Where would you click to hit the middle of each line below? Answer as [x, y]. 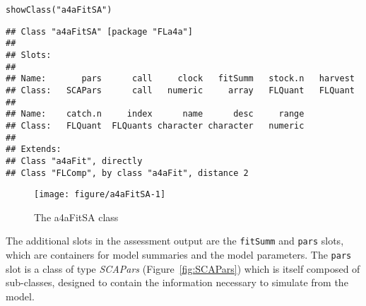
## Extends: [34, 149]
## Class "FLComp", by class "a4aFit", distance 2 [127, 173]
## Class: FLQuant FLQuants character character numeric [155, 125]
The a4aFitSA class [76, 217]
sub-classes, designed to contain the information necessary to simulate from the [177, 282]
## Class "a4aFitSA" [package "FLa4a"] [99, 31]
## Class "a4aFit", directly [74, 161]
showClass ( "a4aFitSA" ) [59, 10]
